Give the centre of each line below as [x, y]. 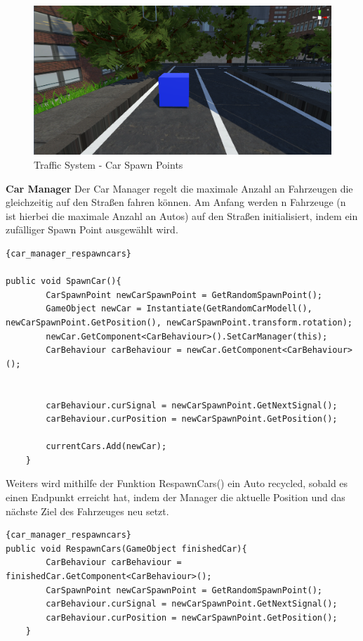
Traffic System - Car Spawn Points [108, 164]
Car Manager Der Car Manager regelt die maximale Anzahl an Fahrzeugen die [179, 188]
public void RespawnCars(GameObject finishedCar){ [126, 549]
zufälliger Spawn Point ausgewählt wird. [92, 229]
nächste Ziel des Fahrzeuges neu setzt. [87, 511]
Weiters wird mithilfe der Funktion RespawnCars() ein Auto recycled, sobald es [177, 483]
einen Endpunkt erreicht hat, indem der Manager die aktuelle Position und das [176, 497]
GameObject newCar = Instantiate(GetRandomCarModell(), [179, 309]
